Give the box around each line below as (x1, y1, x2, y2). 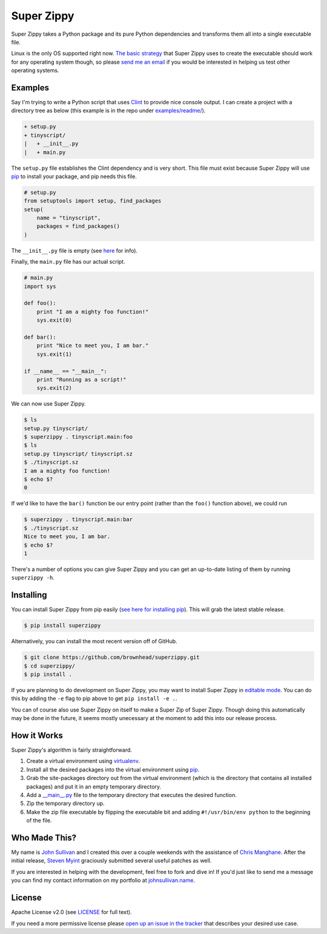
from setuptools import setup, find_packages (24, 198, 162, 204)
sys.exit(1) (36, 350, 73, 358)
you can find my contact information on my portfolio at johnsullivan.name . (11, 876, 195, 884)
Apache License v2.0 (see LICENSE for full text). (11, 909, 133, 916)
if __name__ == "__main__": (24, 367, 107, 375)
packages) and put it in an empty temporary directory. (26, 782, 162, 790)
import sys (24, 282, 56, 290)
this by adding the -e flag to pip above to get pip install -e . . (11, 695, 178, 702)
